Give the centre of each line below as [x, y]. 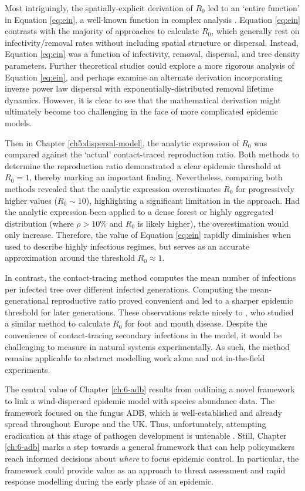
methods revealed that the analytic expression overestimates [113, 188]
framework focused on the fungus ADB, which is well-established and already [144, 412]
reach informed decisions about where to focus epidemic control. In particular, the [152, 458]
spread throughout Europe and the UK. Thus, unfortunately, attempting [135, 424]
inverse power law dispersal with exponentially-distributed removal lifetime [139, 88]
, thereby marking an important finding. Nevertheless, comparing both [156, 177]
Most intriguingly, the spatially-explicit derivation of [99, 8]
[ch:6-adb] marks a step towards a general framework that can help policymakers [150, 447]
